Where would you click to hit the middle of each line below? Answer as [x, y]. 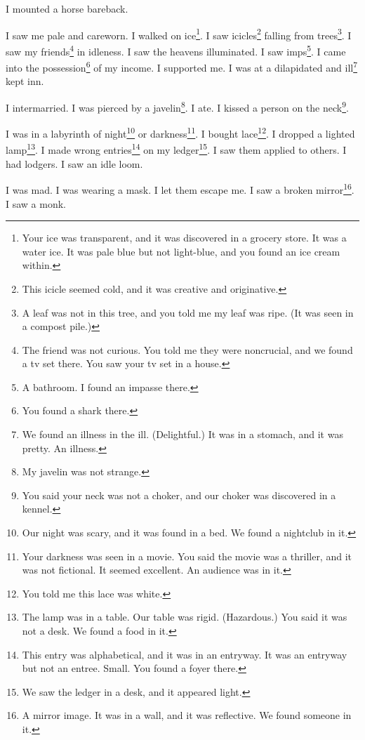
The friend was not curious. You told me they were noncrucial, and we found [187, 349]
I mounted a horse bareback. [67, 8]
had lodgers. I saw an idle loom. [74, 163]
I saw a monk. [36, 203]
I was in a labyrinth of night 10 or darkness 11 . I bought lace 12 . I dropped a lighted [180, 132]
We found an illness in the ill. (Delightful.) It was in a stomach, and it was [182, 434]
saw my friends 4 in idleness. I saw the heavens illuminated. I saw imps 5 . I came [176, 50]
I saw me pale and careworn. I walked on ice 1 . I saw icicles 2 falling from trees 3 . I [179, 34]
